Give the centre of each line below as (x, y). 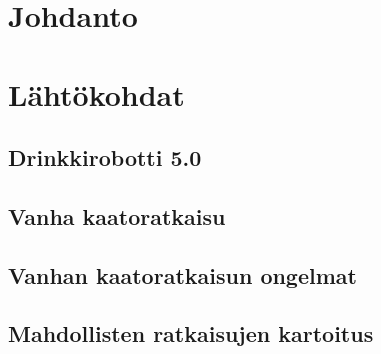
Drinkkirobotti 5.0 (105, 157)
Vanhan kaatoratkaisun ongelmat (182, 274)
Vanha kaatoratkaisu (117, 215)
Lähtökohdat (96, 93)
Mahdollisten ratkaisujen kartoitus (191, 333)
